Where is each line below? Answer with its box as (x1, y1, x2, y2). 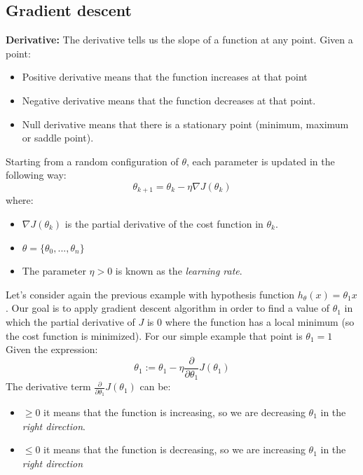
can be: (139, 379, 171, 394)
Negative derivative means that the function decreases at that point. (22, 92, 316, 107)
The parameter (22, 263, 86, 278)
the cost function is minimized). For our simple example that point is (6, 328, 303, 343)
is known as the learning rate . (115, 263, 242, 278)
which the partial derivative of (6, 314, 135, 329)
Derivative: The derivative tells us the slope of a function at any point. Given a (6, 32, 353, 47)
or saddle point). (22, 130, 94, 145)
